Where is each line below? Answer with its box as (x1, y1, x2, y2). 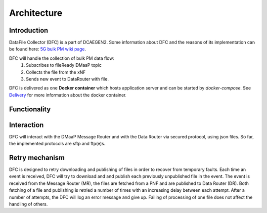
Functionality (9, 105, 51, 113)
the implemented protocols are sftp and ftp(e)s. (9, 141, 106, 147)
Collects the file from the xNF (26, 69, 86, 75)
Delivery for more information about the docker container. (9, 92, 127, 98)
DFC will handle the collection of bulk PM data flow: (9, 55, 115, 61)
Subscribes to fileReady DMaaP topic (26, 62, 102, 68)
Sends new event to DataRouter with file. (26, 76, 109, 82)
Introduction (9, 26, 48, 35)
